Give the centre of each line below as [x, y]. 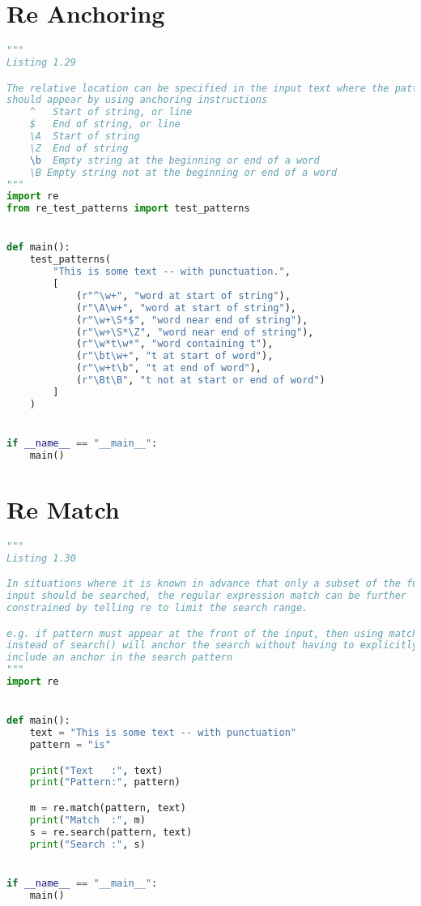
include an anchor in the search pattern [120, 658]
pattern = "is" [70, 745]
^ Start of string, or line [111, 112]
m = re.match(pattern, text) [108, 808]
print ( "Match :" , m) [87, 820]
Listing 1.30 [41, 558]
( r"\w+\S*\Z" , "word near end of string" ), [195, 332]
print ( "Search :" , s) [87, 844]
